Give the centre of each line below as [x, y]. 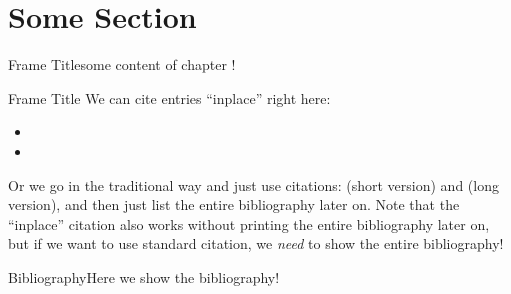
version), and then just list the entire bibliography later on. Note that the [234, 204]
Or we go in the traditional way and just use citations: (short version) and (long [253, 184]
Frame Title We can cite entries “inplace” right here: [169, 97]
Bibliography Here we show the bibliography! [144, 276]
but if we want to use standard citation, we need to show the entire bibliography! [256, 243]
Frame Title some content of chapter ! [122, 64]
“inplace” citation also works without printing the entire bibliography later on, [249, 223]
